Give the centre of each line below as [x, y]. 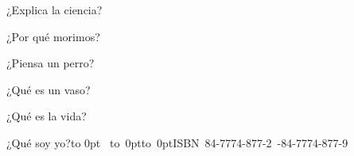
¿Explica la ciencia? [54, 10]
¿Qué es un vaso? [49, 89]
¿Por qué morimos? [53, 36]
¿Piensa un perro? [51, 63]
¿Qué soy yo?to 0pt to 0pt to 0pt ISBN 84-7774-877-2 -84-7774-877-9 [177, 142]
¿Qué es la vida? [47, 116]
